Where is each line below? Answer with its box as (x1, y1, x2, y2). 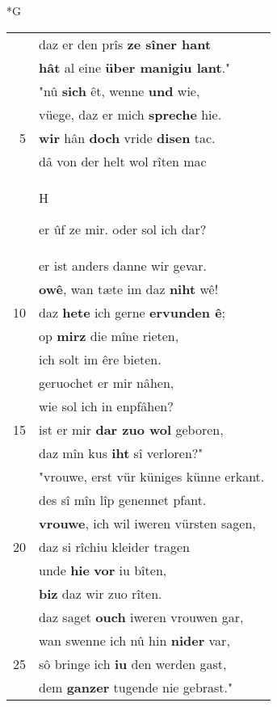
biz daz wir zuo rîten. (39, 583, 162, 603)
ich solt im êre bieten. (39, 349, 162, 368)
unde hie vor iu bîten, (39, 560, 167, 579)
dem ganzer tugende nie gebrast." (39, 677, 233, 696)
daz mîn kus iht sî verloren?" (39, 443, 204, 462)
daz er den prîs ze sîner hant (39, 34, 212, 53)
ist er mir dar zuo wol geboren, (39, 419, 224, 439)
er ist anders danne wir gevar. (39, 255, 207, 275)
